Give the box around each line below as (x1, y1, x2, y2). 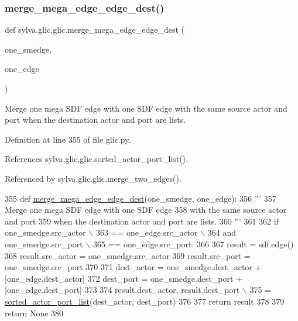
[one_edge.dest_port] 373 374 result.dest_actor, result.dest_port (5, 284, 240, 296)
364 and (207, 226, 237, 239)
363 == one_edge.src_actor (95, 226, 198, 239)
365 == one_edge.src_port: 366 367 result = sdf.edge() (93, 237, 294, 250)
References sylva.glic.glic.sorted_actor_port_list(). (5, 153, 188, 165)
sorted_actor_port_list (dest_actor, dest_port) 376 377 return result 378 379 (5, 295, 285, 307)
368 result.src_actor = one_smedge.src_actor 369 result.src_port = (5, 249, 251, 261)
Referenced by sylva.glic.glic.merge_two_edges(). (5, 172, 181, 184)
